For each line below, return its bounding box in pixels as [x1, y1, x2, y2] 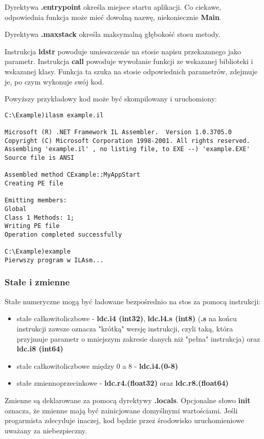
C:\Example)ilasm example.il [5, 111, 104, 119]
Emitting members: [5, 197, 67, 204]
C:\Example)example [5, 248, 71, 256]
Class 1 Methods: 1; [5, 214, 75, 221]
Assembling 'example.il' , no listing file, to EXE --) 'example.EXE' [5, 145, 250, 153]
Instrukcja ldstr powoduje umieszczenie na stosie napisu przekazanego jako [5, 46, 241, 56]
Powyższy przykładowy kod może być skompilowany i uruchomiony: [5, 93, 217, 104]
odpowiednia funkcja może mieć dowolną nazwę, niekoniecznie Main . [5, 11, 222, 22]
